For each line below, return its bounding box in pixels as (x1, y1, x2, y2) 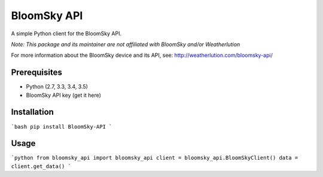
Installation (11, 107, 54, 117)
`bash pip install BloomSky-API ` (11, 123, 112, 130)
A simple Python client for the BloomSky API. (11, 30, 122, 37)
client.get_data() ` (11, 163, 72, 170)
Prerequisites (11, 68, 62, 78)
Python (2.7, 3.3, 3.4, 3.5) (26, 83, 88, 90)
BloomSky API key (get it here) (26, 91, 102, 99)
